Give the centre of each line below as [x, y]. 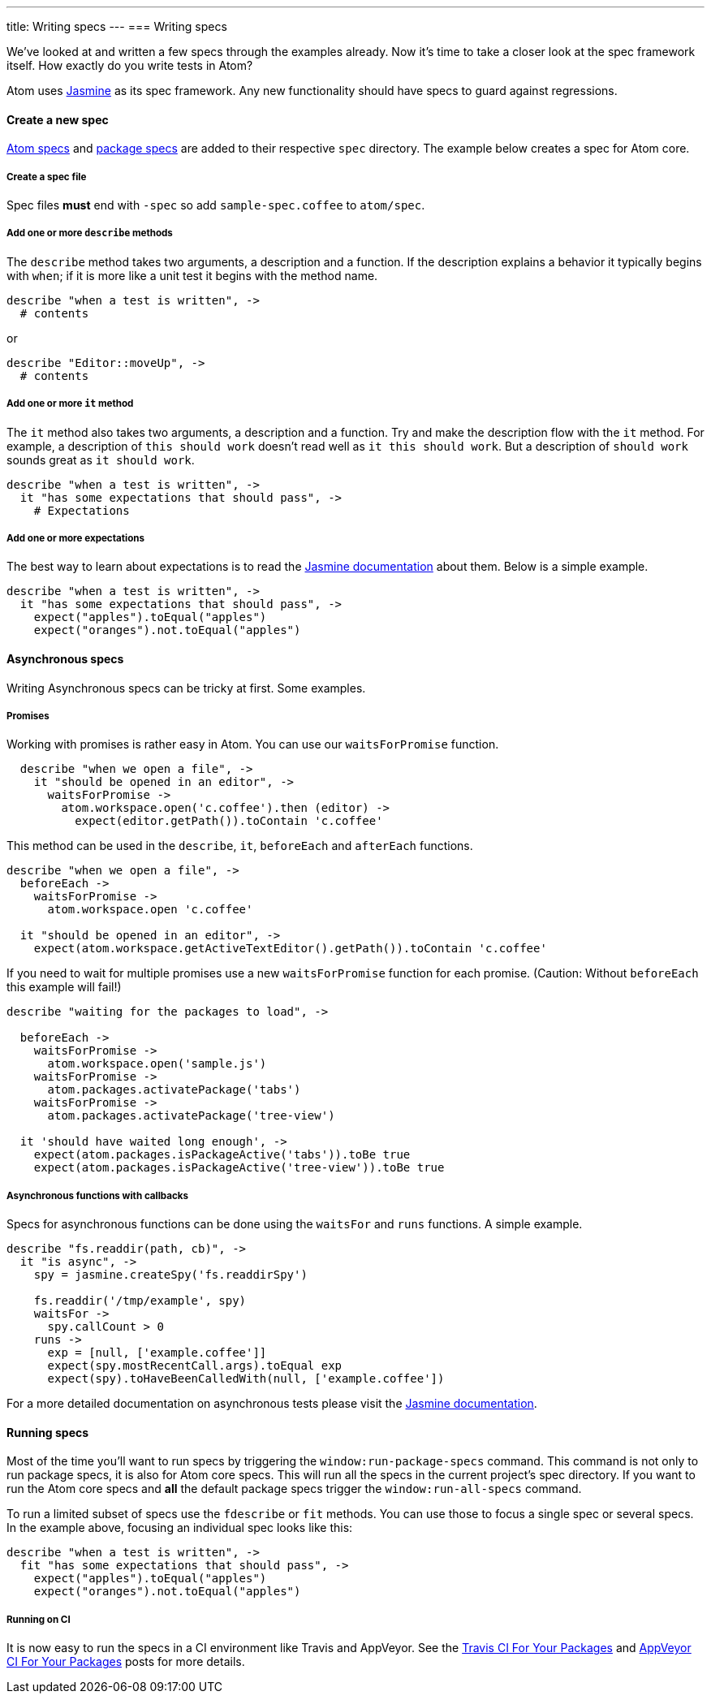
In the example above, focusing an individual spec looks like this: [180, 1528]
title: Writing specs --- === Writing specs [117, 26]
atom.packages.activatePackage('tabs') [174, 1090]
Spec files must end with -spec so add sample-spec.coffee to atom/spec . [216, 205]
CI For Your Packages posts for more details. [126, 1662]
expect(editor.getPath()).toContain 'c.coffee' [229, 821]
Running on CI [39, 1619]
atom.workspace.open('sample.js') [157, 1064]
